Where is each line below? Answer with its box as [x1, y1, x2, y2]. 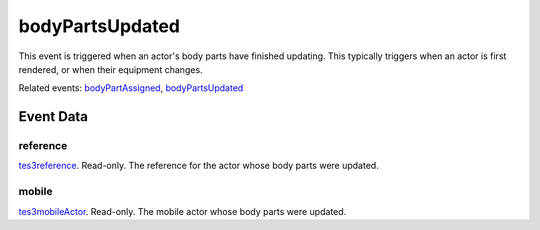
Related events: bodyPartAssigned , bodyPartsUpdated [18, 82, 244, 94]
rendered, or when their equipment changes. [18, 63, 204, 75]
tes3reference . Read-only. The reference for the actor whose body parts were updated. [18, 160, 379, 172]
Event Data [18, 108, 89, 125]
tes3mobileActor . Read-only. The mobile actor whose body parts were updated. [18, 205, 347, 217]
